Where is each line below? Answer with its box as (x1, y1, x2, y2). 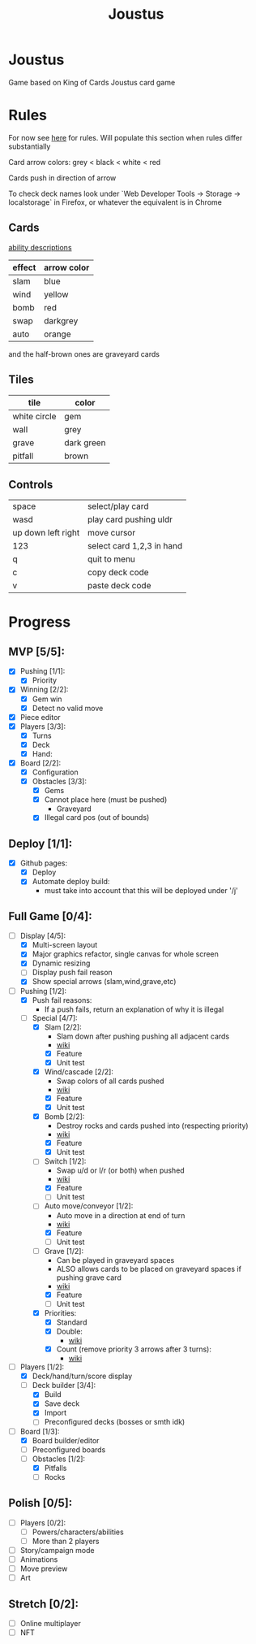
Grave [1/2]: (44, 1246, 83, 1256)
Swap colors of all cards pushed (56, 1076, 164, 1086)
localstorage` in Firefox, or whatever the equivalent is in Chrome (8, 197, 223, 207)
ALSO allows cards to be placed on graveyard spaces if (56, 1264, 241, 1273)
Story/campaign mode (19, 1545, 95, 1555)
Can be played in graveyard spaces (56, 1255, 175, 1264)
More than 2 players (32, 1536, 100, 1546)
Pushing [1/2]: (19, 986, 67, 996)
